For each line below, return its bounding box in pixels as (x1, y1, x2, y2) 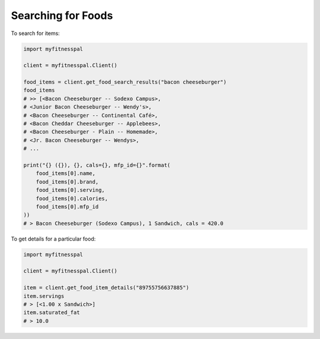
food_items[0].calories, (36, 195, 108, 202)
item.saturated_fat (23, 309, 80, 316)
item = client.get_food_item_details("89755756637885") (23, 284, 190, 291)
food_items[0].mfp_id (36, 203, 99, 210)
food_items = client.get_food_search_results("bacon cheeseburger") (23, 79, 227, 85)
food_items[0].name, (36, 170, 96, 177)
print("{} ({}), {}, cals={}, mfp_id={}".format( (23, 162, 171, 169)
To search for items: (11, 30, 60, 37)
